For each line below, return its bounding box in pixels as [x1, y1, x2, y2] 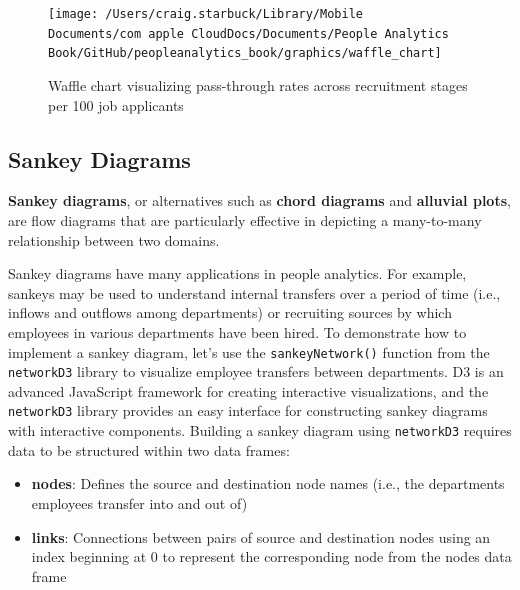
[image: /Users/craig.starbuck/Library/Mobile [48, 7, 363, 21]
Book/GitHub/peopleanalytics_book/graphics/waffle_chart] [48, 46, 442, 61]
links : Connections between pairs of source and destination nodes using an [31, 526, 491, 547]
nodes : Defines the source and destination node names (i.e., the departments [31, 473, 505, 494]
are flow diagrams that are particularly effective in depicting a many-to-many [8, 209, 482, 230]
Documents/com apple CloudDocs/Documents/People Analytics [48, 26, 449, 41]
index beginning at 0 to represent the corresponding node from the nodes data [31, 546, 512, 567]
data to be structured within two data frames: [8, 439, 290, 460]
